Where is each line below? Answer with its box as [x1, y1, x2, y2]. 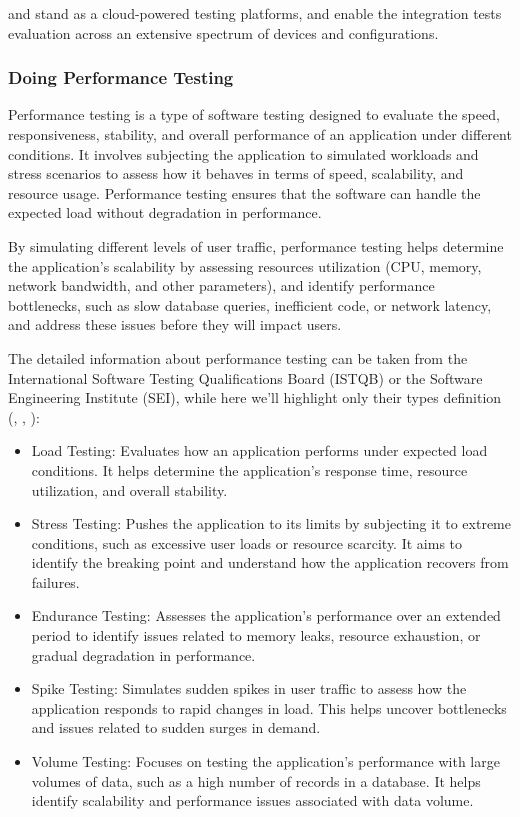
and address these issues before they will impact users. [8, 314, 342, 335]
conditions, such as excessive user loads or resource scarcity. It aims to [31, 532, 463, 553]
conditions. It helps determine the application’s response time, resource [31, 459, 468, 480]
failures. [31, 571, 80, 592]
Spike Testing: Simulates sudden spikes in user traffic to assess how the [31, 678, 467, 699]
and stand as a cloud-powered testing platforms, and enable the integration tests [8, 3, 502, 23]
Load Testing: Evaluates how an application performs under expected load [31, 440, 488, 461]
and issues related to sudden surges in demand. [31, 717, 321, 738]
